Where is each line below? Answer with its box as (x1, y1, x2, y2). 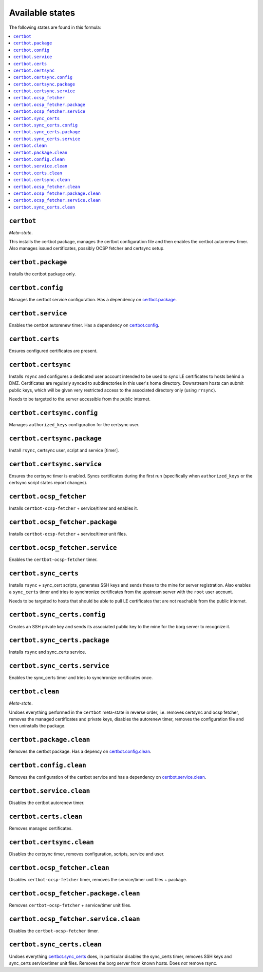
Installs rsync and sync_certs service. (9, 649, 86, 655)
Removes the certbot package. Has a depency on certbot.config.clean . (9, 748, 151, 754)
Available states (9, 7, 75, 18)
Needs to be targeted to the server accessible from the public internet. (9, 396, 151, 402)
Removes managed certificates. (9, 826, 73, 831)
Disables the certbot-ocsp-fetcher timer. (9, 928, 99, 933)
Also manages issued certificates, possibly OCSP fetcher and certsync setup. (9, 246, 165, 251)
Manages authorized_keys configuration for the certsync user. (9, 422, 140, 427)
